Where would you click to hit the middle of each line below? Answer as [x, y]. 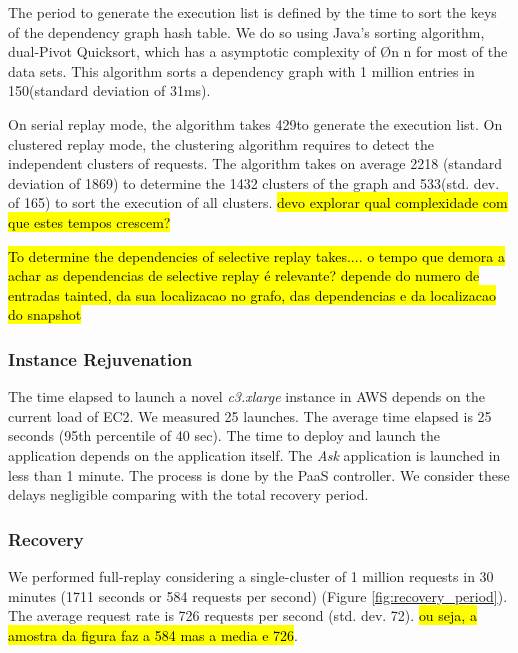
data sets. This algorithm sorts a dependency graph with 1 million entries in [241, 70]
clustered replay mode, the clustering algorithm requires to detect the [221, 143]
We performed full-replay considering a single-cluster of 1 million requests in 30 [251, 575]
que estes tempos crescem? [89, 221]
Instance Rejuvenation [100, 358]
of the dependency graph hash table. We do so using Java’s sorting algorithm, [246, 31]
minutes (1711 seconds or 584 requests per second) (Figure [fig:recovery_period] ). [258, 595]
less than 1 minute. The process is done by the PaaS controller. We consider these [259, 474]
